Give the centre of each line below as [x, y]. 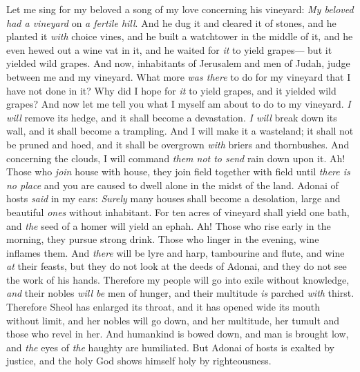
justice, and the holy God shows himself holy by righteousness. [139, 361]
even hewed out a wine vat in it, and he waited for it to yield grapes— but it [169, 49]
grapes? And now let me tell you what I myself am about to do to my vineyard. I [179, 104]
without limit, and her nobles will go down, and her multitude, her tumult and [173, 320]
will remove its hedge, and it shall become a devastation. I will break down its [172, 117]
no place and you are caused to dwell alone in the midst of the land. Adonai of [172, 185]
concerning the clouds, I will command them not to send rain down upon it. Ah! [176, 158]
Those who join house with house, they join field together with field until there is [178, 172]
